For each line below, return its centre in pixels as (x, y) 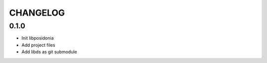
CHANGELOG (37, 13)
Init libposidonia (38, 38)
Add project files (38, 45)
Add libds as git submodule (49, 52)
